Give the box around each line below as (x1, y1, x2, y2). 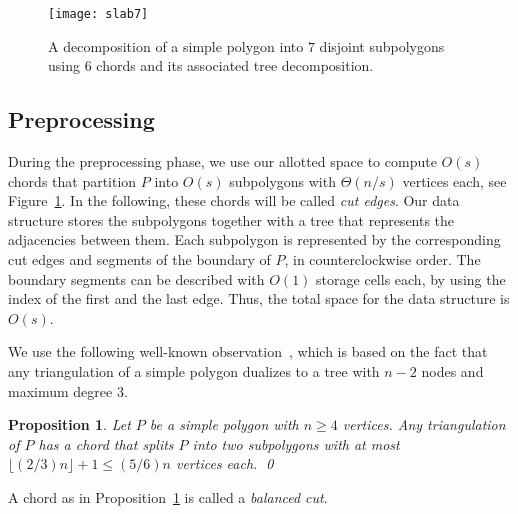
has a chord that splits (38, 433, 174, 454)
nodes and (421, 360, 484, 381)
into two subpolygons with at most (192, 433, 400, 454)
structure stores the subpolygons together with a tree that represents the (8, 209, 455, 230)
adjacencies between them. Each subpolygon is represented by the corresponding (8, 229, 501, 250)
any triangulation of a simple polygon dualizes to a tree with (8, 360, 380, 381)
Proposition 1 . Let (8, 414, 131, 435)
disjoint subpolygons (319, 35, 445, 56)
